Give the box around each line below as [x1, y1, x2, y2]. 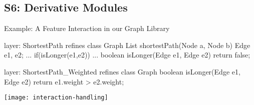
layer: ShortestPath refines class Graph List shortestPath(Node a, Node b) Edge [4, 39, 250, 50]
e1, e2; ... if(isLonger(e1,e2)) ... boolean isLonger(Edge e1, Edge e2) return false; [4, 49, 250, 60]
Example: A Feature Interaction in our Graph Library [4, 23, 170, 33]
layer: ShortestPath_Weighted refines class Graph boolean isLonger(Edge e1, [4, 66, 240, 76]
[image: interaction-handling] [4, 94, 108, 101]
